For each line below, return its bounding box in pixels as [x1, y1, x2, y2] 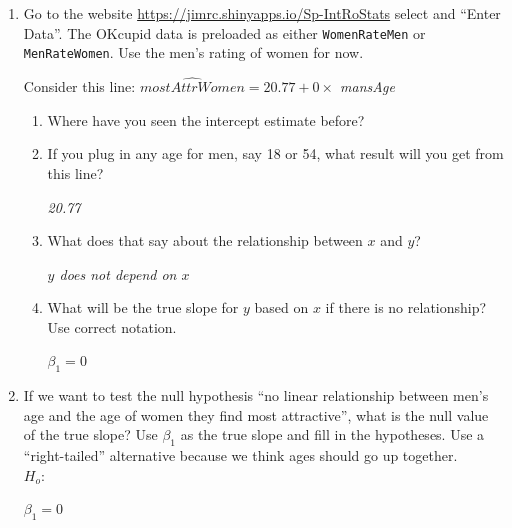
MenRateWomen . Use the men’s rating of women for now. [23, 42, 364, 63]
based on [254, 297, 309, 318]
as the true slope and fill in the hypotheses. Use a [180, 424, 485, 445]
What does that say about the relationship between [47, 230, 363, 251]
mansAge [340, 76, 395, 97]
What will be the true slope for [47, 297, 239, 318]
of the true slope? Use [23, 424, 158, 445]
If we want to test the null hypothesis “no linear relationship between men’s [23, 385, 489, 406]
